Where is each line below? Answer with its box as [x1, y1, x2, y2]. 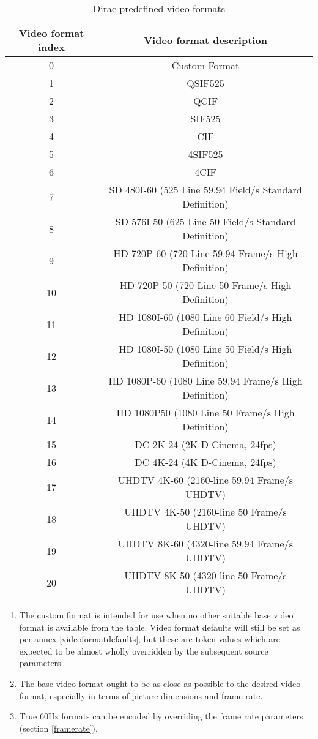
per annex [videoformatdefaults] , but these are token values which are [19, 632, 281, 645]
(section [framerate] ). [19, 721, 98, 734]
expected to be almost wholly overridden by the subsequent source [19, 644, 268, 657]
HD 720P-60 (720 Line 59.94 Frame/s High [113, 246, 298, 260]
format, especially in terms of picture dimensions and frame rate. [19, 689, 263, 702]
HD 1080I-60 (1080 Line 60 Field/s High [119, 310, 292, 324]
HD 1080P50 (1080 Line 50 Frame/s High [116, 405, 295, 419]
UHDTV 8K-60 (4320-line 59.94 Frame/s [118, 536, 293, 550]
